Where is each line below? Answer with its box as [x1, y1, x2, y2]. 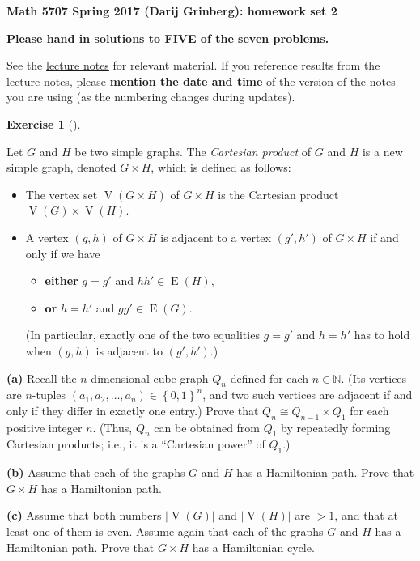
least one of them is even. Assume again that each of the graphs [6, 523, 324, 540]
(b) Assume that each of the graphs [6, 464, 185, 481]
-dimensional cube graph [87, 369, 209, 386]
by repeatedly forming [281, 419, 391, 436]
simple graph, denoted [6, 159, 117, 176]
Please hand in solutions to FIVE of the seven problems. [6, 29, 329, 46]
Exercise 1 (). [6, 115, 81, 132]
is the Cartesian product [218, 185, 339, 202]
